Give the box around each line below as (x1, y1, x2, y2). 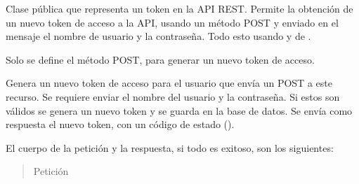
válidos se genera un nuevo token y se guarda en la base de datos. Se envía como (6, 103, 353, 118)
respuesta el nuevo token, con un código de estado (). (6, 117, 235, 132)
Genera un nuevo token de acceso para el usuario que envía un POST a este (6, 76, 332, 90)
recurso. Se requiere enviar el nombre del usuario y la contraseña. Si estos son (6, 89, 340, 104)
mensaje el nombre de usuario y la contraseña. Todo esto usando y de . (6, 29, 311, 43)
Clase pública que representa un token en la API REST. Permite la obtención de (6, 1, 353, 15)
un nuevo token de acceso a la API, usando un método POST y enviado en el (6, 15, 339, 29)
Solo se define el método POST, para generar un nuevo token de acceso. (6, 52, 315, 66)
